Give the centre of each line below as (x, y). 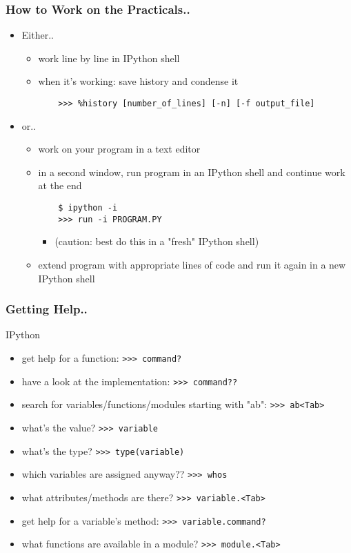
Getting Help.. (47, 309)
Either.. (38, 35)
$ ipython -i (88, 208)
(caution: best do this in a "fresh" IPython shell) (157, 241)
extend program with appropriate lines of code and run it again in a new (192, 264)
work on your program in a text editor (119, 149)
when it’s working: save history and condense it (138, 81)
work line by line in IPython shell (109, 58)
